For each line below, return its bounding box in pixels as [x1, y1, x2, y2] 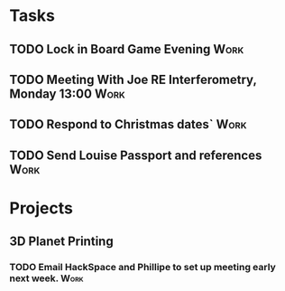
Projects [9, 198, 74, 218]
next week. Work [9, 272, 84, 285]
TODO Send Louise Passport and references [9, 147, 262, 163]
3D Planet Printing [9, 234, 115, 249]
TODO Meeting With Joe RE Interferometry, [9, 71, 257, 87]
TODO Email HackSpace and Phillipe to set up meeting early [9, 261, 277, 274]
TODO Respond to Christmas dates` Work [9, 117, 247, 132]
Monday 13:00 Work [9, 86, 126, 101]
